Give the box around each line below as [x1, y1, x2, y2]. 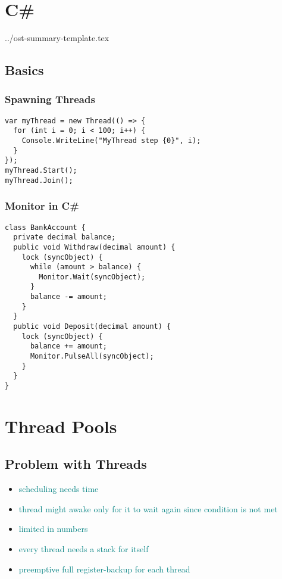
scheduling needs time [18, 482, 99, 495]
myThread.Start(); [5, 166, 77, 175]
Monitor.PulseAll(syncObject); [30, 352, 154, 361]
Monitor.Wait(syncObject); [39, 272, 146, 281]
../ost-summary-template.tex [5, 32, 109, 44]
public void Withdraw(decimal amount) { [13, 242, 176, 251]
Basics [5, 61, 44, 79]
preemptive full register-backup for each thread [18, 562, 190, 575]
